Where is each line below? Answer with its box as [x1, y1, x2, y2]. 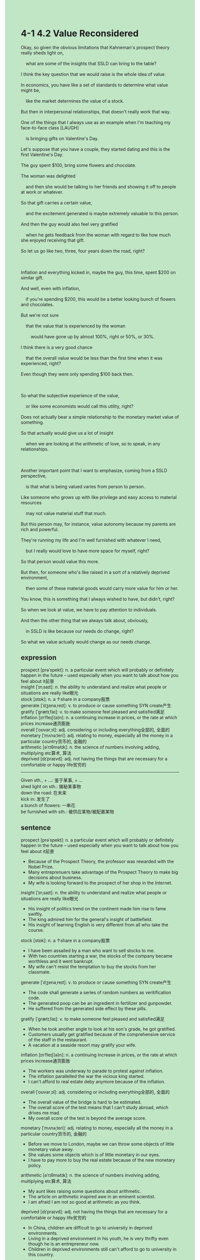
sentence [21, 824, 51, 832]
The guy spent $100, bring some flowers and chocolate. [21, 162, 137, 168]
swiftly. [28, 911, 43, 917]
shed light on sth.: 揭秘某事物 [21, 783, 81, 789]
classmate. [28, 969, 51, 975]
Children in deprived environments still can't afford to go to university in [28, 1246, 177, 1252]
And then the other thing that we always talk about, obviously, [21, 617, 149, 623]
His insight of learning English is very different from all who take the [28, 921, 169, 927]
